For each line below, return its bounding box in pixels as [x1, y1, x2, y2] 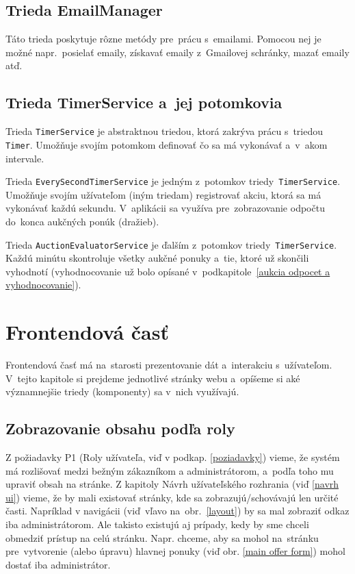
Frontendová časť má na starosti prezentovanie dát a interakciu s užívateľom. [5, 358, 332, 372]
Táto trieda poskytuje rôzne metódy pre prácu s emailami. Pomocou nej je [5, 32, 321, 46]
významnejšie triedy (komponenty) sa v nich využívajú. [5, 384, 239, 399]
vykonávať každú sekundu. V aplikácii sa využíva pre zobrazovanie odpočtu [5, 201, 325, 215]
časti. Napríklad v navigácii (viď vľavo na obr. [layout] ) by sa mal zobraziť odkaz [5, 503, 350, 518]
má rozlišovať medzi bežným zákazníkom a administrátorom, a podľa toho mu [5, 463, 334, 477]
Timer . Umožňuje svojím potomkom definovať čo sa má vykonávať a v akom [5, 137, 328, 151]
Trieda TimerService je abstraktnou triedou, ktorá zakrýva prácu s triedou [5, 124, 324, 138]
